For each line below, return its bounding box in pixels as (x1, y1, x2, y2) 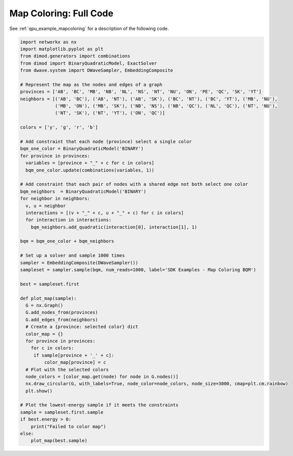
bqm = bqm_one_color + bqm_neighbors (20, 238, 114, 244)
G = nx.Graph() (25, 302, 64, 308)
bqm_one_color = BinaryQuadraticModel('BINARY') (20, 146, 144, 152)
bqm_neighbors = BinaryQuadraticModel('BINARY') (20, 188, 146, 194)
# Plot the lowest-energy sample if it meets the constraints (20, 402, 179, 408)
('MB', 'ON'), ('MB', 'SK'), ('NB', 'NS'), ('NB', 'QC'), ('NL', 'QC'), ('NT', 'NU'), (55, 103, 278, 109)
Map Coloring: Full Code (9, 8, 114, 19)
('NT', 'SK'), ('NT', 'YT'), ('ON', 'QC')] (55, 110, 165, 116)
